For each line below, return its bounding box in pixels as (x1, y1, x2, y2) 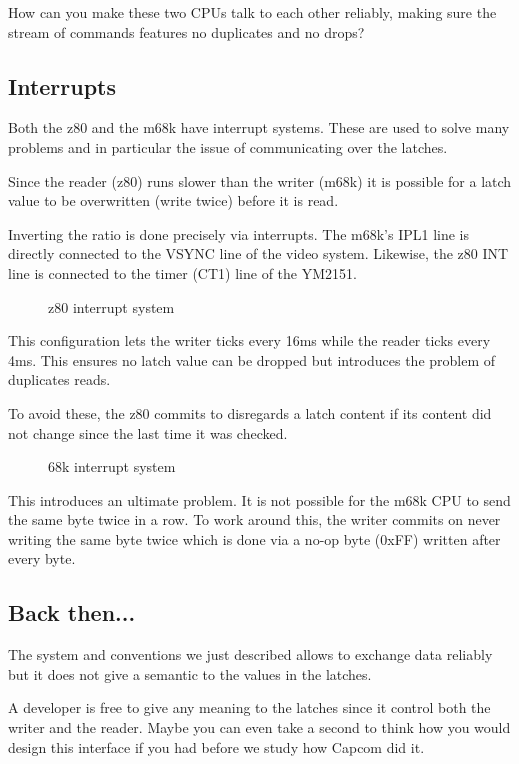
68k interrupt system (48, 456, 176, 477)
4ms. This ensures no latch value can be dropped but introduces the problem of (8, 349, 496, 370)
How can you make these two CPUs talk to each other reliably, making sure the (8, 2, 497, 22)
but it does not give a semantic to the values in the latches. (8, 663, 372, 684)
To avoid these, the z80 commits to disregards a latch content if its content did (8, 402, 492, 423)
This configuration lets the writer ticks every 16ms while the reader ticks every (8, 330, 491, 351)
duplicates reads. (8, 369, 111, 390)
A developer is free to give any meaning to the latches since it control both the (8, 697, 491, 718)
